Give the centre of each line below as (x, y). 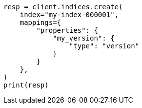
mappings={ (41, 22)
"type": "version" (104, 46)
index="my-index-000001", (69, 15)
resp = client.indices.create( (63, 7)
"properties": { (67, 30)
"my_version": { (84, 38)
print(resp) (26, 85)
